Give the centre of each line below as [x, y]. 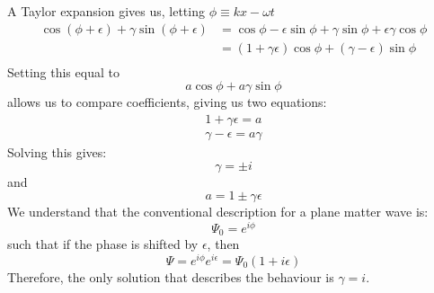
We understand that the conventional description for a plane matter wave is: [218, 212]
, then [223, 244]
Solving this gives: [57, 151]
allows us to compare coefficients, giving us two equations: [167, 102]
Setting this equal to [63, 71]
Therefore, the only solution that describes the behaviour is [171, 276]
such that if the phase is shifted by [103, 244]
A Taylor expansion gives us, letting [106, 11]
